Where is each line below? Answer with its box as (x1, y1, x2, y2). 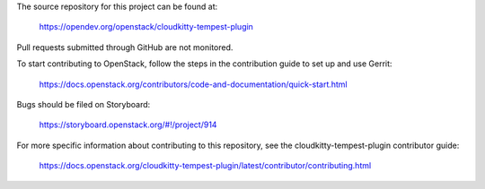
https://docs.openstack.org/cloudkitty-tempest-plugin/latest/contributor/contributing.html (39, 160, 372, 171)
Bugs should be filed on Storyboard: (16, 99, 151, 109)
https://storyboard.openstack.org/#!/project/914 (39, 119, 217, 130)
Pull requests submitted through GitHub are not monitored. (16, 41, 234, 53)
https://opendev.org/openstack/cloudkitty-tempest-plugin (39, 21, 253, 32)
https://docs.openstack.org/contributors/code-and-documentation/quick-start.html (39, 79, 348, 90)
